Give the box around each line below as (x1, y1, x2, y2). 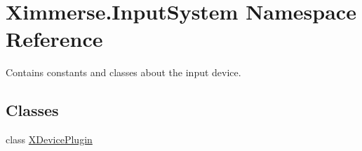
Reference (6, 24, 103, 53)
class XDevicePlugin (6, 132, 93, 147)
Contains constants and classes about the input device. (6, 65, 241, 80)
